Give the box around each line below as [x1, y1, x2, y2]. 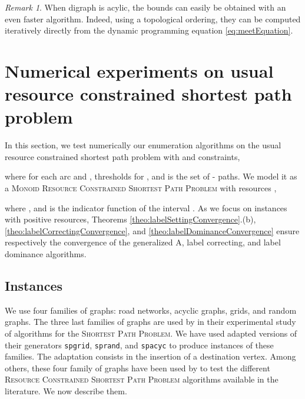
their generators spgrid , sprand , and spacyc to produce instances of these [5, 338, 274, 351]
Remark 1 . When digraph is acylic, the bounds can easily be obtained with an [5, 1, 286, 13]
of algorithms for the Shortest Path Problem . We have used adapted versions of [5, 327, 297, 340]
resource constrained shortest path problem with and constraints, [5, 150, 240, 162]
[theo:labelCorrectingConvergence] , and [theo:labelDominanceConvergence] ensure [5, 224, 300, 237]
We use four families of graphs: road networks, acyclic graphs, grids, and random [5, 304, 297, 316]
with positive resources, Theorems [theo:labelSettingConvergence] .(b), [5, 213, 256, 225]
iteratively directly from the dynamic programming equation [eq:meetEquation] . [5, 24, 293, 36]
